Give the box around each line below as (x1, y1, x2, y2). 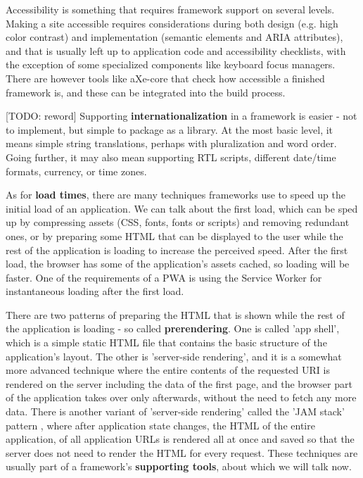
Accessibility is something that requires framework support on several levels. (6, 2, 335, 16)
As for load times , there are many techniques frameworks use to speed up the (6, 187, 345, 202)
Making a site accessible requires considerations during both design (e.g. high (6, 15, 338, 30)
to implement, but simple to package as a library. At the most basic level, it (6, 122, 333, 137)
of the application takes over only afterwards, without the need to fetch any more (6, 390, 357, 405)
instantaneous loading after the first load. (6, 284, 184, 298)
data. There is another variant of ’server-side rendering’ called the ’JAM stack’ (6, 404, 345, 419)
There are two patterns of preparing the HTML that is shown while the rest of (6, 307, 345, 322)
